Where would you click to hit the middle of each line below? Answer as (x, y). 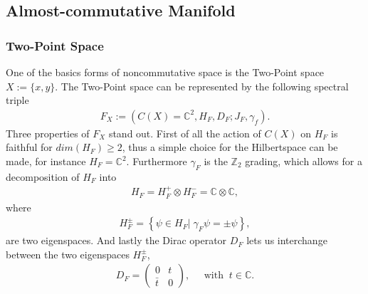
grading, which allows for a (304, 161)
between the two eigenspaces (68, 254)
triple (17, 100)
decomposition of (43, 176)
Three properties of (48, 133)
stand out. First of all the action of (185, 133)
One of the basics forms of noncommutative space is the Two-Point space (165, 72)
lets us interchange (287, 240)
